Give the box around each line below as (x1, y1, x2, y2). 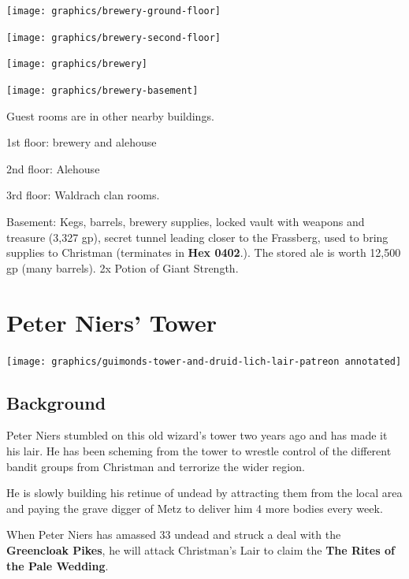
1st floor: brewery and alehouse (6, 134, 157, 150)
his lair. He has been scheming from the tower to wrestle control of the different (6, 442, 392, 458)
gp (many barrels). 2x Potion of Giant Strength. (6, 259, 239, 276)
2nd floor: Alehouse (6, 160, 100, 176)
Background (6, 390, 106, 414)
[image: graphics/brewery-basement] (6, 84, 199, 96)
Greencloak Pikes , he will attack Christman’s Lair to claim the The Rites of (6, 541, 395, 558)
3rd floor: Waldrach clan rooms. (6, 187, 160, 203)
